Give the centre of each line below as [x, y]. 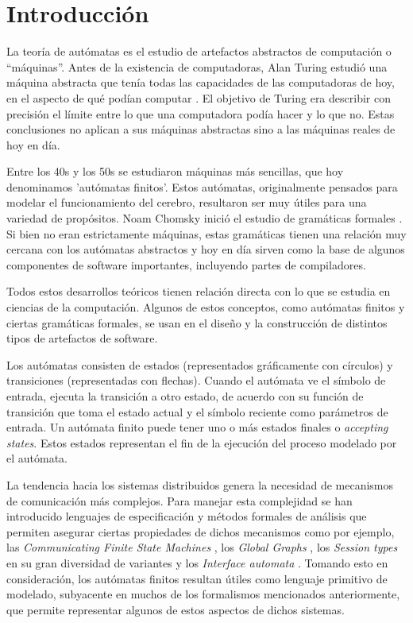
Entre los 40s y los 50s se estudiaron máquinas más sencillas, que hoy [175, 171]
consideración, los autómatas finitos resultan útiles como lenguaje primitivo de [197, 578]
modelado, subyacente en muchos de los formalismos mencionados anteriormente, [203, 594]
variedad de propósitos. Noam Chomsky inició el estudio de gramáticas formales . [205, 218]
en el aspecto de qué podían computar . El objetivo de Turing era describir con [199, 97]
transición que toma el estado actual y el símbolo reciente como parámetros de [197, 411]
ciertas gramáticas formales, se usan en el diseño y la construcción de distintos [197, 322]
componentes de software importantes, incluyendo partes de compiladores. [186, 264]
